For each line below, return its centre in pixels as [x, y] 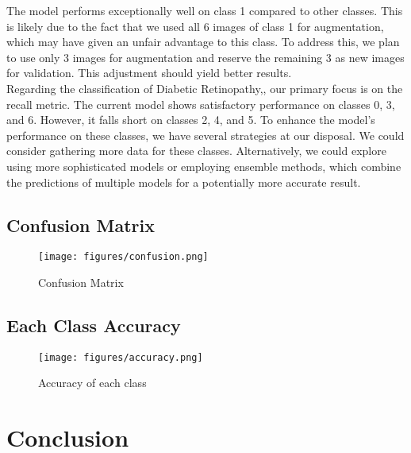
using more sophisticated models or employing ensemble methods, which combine [204, 166]
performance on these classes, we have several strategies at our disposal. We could [205, 135]
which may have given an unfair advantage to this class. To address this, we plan [203, 42]
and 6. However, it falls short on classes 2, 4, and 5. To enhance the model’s [191, 120]
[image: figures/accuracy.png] [121, 357]
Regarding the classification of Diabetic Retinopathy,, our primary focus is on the [205, 88]
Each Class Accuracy [94, 325]
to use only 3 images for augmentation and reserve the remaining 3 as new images [205, 57]
